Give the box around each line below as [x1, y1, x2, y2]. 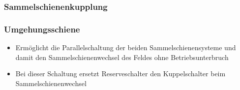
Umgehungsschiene [4, 23, 80, 35]
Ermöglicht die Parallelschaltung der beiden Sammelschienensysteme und [15, 42, 236, 53]
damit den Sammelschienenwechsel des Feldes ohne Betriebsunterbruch [15, 52, 229, 62]
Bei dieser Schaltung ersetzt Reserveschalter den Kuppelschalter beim [15, 68, 226, 79]
